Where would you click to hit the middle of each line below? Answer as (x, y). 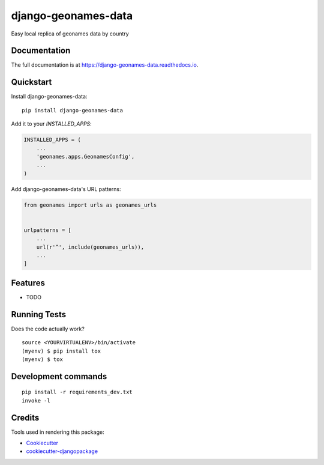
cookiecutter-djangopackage (62, 451)
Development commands (59, 376)
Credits (25, 418)
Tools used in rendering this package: (58, 432)
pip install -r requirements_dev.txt (77, 392)
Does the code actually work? (48, 329)
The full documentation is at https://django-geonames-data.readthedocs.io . (105, 65)
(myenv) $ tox (42, 359)
